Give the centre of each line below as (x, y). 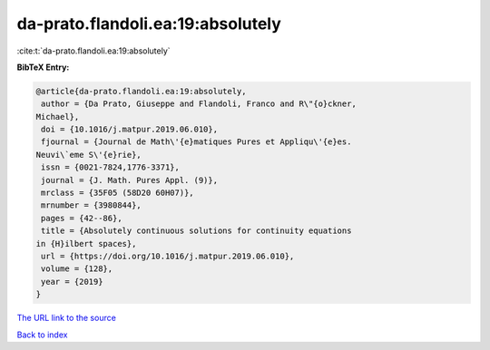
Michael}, (58, 117)
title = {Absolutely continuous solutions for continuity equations (196, 231)
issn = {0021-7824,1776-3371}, (111, 167)
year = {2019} (72, 282)
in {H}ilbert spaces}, (86, 243)
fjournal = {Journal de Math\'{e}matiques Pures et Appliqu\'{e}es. (196, 142)
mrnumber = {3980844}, (92, 205)
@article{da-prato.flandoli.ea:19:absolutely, (141, 91)
